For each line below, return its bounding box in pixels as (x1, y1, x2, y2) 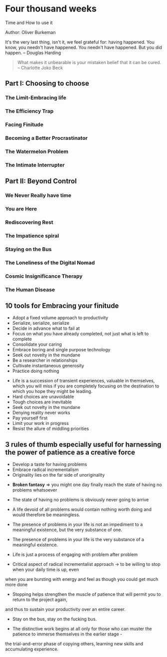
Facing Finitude (5, 121, 44, 128)
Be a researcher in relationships (12, 357, 78, 363)
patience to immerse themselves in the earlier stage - (12, 631, 123, 637)
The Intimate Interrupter (5, 161, 65, 168)
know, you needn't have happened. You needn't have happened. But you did (5, 44, 162, 50)
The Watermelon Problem (5, 148, 69, 155)
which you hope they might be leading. (12, 388, 93, 394)
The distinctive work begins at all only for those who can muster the (12, 626, 152, 632)
